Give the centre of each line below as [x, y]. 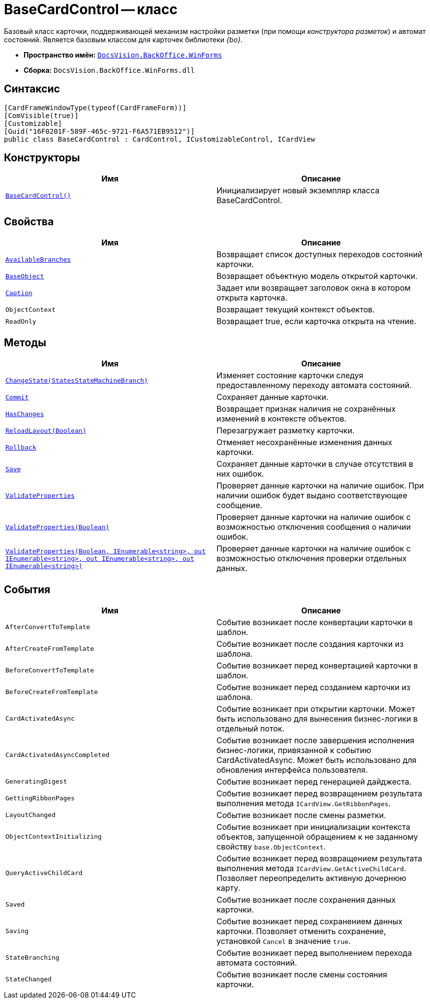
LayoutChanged [31, 815]
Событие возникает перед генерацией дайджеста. [314, 781]
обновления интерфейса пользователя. [292, 770]
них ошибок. [240, 474]
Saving [17, 931]
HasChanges [25, 414]
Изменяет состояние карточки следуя [290, 376]
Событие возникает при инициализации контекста [313, 827]
